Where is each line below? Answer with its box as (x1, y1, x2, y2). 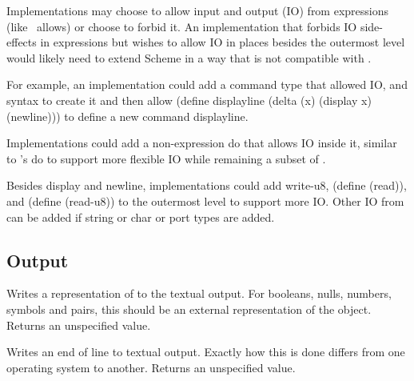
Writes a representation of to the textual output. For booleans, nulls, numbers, (6, 285, 392, 302)
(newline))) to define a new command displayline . (6, 107, 249, 124)
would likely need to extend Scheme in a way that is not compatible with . (6, 49, 372, 66)
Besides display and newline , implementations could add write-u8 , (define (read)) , (6, 177, 407, 194)
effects (6, 34, 37, 50)
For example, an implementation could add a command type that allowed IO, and (6, 76, 408, 93)
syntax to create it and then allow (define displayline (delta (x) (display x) (6, 91, 372, 108)
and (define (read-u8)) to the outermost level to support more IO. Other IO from (6, 192, 404, 209)
